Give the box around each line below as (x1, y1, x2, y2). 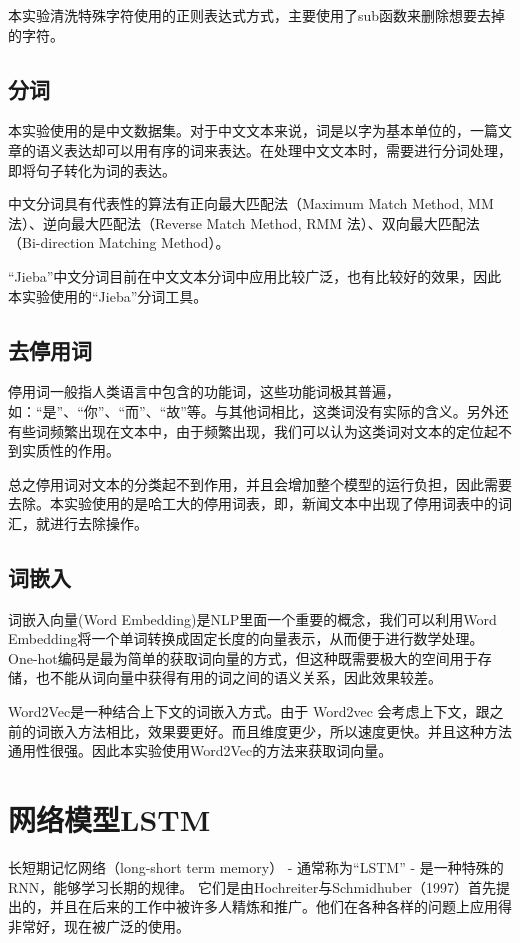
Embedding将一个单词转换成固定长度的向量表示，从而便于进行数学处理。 (8, 628, 484, 649)
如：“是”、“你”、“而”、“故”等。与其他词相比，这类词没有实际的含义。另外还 (8, 400, 509, 421)
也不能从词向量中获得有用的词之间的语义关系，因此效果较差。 (35, 667, 442, 688)
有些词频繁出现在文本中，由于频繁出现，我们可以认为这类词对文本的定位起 (8, 420, 498, 441)
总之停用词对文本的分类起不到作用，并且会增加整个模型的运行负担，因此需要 (8, 473, 512, 494)
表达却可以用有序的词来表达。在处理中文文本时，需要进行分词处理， (63, 139, 512, 160)
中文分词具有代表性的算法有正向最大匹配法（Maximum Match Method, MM (8, 193, 494, 214)
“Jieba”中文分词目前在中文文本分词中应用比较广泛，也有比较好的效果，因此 (8, 265, 502, 286)
